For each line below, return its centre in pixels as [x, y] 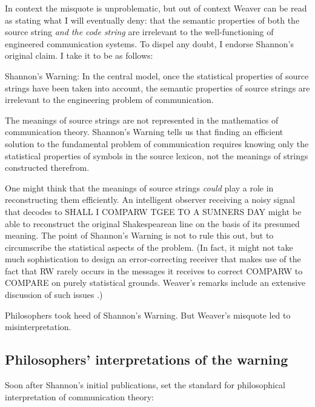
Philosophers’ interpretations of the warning [147, 359]
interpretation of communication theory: [79, 396]
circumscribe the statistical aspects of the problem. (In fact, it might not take [149, 247]
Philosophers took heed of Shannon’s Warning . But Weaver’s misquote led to [148, 315]
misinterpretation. [38, 327]
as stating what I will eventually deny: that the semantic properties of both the [152, 20]
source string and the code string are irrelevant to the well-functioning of [139, 32]
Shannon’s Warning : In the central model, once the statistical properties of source [157, 75]
